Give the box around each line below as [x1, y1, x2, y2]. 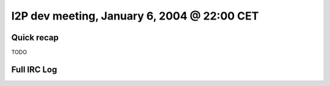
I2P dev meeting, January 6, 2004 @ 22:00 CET [11, 9, 259, 23]
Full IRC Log [11, 64, 57, 74]
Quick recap [11, 32, 59, 43]
